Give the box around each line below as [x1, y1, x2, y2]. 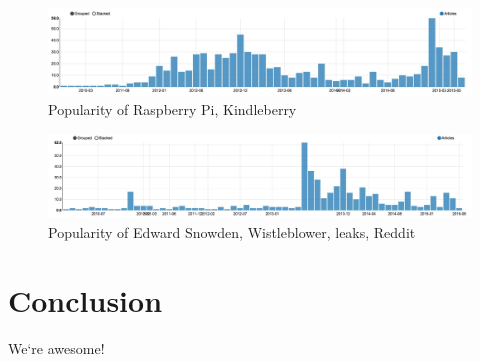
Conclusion [8, 280, 163, 321]
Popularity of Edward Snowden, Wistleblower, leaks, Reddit [48, 221, 416, 242]
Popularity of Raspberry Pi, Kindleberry [48, 99, 297, 120]
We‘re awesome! [8, 338, 105, 359]
